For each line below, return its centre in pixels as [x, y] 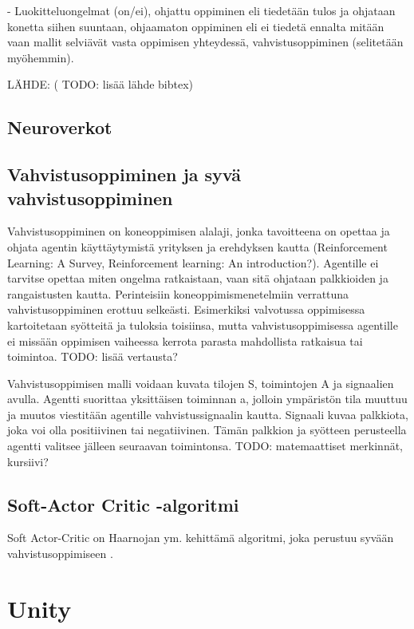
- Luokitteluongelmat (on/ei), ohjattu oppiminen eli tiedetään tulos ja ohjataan [201, 10]
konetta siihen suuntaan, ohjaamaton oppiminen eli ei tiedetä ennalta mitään [196, 26]
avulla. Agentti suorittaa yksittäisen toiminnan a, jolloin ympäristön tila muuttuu [207, 399]
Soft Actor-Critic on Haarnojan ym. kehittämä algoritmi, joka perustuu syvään [201, 538]
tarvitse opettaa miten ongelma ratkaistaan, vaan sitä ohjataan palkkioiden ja [198, 278]
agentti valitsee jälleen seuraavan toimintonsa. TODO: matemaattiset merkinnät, [205, 446]
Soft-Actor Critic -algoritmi [123, 504]
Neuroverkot [60, 127]
